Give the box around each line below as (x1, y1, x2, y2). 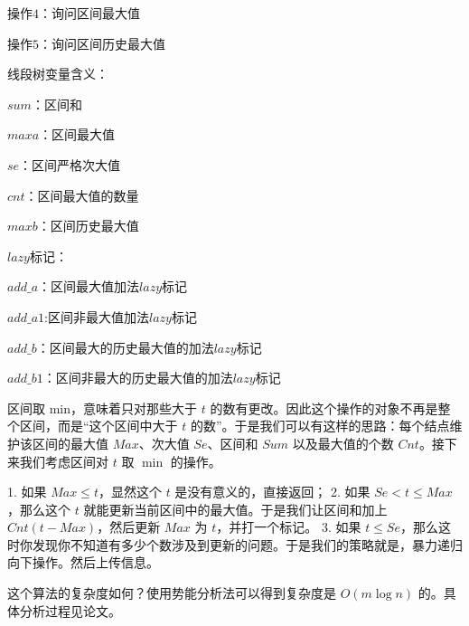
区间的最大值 (32, 433, 108, 452)
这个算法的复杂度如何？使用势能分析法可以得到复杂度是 (7, 583, 336, 602)
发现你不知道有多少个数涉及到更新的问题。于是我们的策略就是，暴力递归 (32, 535, 463, 554)
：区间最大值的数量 (24, 185, 139, 204)
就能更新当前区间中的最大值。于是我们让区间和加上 (83, 499, 388, 518)
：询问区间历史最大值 (39, 33, 165, 52)
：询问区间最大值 (39, 4, 140, 22)
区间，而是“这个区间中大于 (19, 416, 178, 435)
